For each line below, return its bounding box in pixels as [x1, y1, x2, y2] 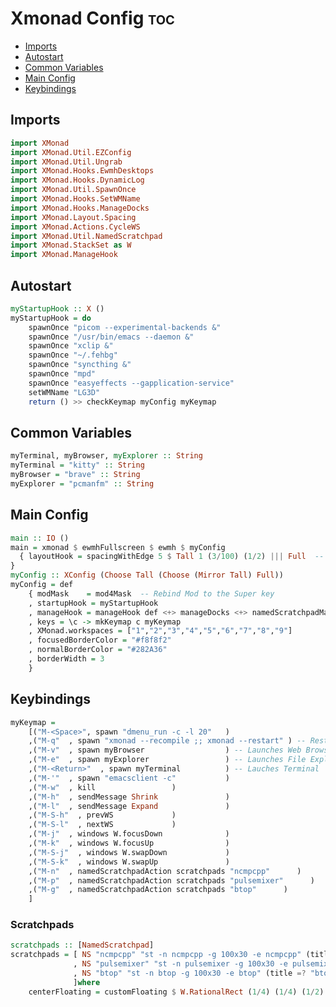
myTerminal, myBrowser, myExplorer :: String [10, 451, 203, 461]
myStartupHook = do [10, 313, 92, 323]
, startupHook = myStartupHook [28, 598, 159, 608]
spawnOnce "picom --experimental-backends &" [28, 322, 222, 332]
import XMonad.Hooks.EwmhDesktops [10, 166, 155, 176]
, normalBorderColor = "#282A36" [28, 645, 168, 655]
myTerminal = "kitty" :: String [10, 460, 145, 471]
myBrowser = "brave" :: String [10, 470, 141, 480]
